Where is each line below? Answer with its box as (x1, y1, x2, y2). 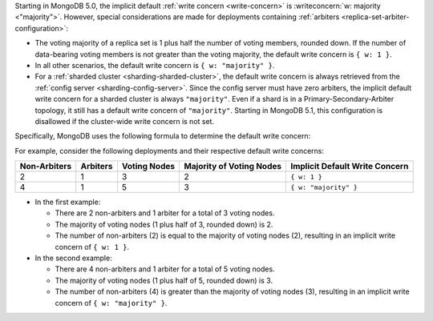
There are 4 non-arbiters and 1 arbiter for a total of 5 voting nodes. (55, 264, 276, 274)
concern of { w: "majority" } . (55, 298, 168, 307)
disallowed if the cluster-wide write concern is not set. (34, 116, 215, 126)
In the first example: (34, 197, 101, 207)
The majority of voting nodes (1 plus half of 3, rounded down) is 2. (55, 219, 273, 229)
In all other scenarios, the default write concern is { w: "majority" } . (34, 60, 275, 70)
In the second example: (34, 253, 112, 263)
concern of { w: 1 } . (55, 242, 130, 251)
